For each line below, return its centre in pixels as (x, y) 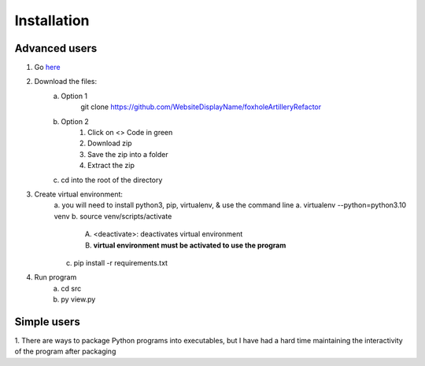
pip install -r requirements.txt (121, 262)
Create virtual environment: (79, 194)
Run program (55, 277)
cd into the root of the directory (112, 180)
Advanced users (56, 48)
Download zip (110, 143)
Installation (52, 20)
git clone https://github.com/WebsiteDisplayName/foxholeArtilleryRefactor (201, 107)
